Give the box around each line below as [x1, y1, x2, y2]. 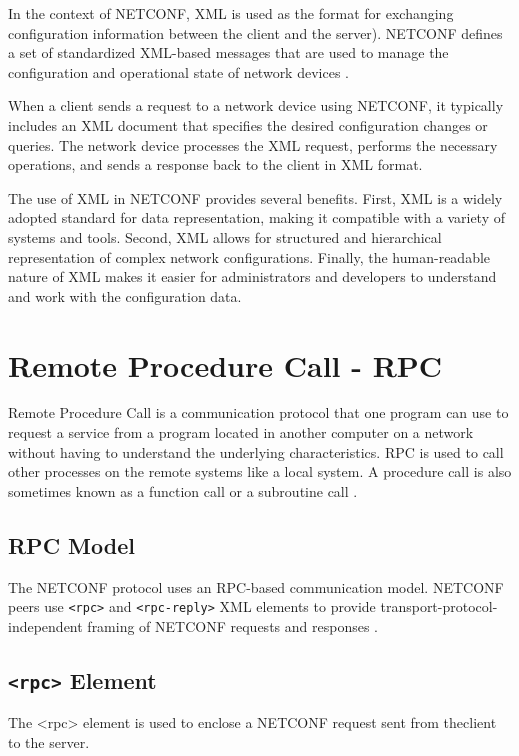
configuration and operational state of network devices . [8, 61, 349, 82]
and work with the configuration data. [8, 285, 242, 306]
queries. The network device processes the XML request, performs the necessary [8, 134, 498, 155]
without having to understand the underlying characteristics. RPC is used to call [8, 441, 504, 462]
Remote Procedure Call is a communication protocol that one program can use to [8, 402, 509, 423]
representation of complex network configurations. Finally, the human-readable [8, 246, 491, 267]
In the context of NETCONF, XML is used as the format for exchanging [8, 3, 454, 23]
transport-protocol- [380, 596, 498, 617]
